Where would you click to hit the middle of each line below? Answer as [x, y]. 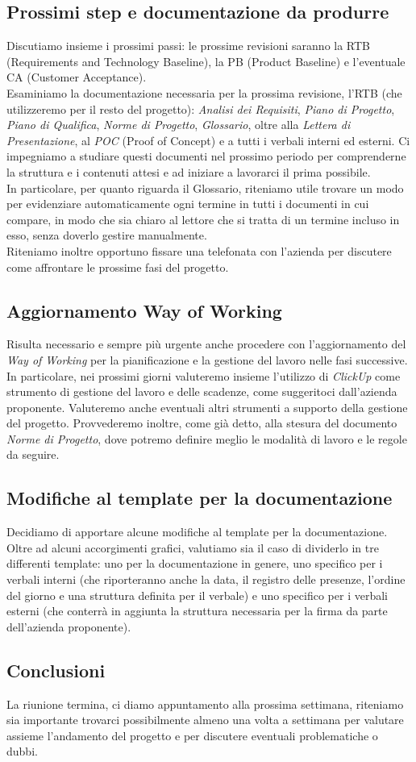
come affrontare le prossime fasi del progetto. [118, 266]
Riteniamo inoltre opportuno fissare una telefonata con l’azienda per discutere [199, 250]
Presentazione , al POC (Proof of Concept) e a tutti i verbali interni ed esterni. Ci [208, 140]
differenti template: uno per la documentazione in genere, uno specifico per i [195, 563]
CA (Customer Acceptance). [77, 77]
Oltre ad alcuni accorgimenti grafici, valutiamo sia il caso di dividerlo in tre [193, 547]
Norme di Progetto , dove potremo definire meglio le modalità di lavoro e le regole [207, 438]
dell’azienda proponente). [69, 626]
